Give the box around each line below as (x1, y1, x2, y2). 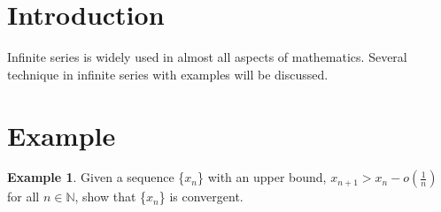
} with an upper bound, (197, 168, 327, 186)
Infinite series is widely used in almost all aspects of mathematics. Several (7, 48, 407, 66)
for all (7, 187, 40, 206)
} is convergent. (159, 187, 244, 206)
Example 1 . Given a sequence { (7, 168, 185, 186)
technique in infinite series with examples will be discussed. (7, 64, 329, 83)
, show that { (74, 187, 147, 206)
